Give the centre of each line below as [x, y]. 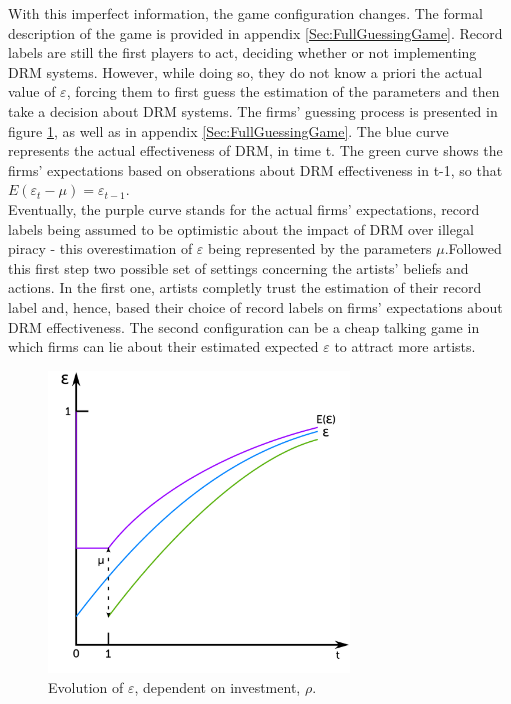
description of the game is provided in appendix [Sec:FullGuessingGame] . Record [255, 32]
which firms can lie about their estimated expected [163, 346]
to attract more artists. [405, 346]
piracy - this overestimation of [100, 248]
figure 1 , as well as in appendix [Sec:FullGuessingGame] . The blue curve [228, 130]
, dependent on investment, [217, 686]
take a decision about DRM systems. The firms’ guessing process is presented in [253, 110]
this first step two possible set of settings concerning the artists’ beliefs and [238, 267]
